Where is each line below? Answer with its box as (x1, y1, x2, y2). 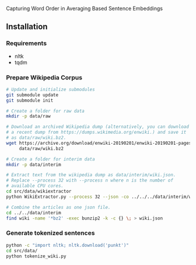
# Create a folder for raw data (6, 108, 85, 114)
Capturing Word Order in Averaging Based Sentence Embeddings (6, 5, 163, 12)
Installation (6, 22, 48, 32)
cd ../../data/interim (6, 210, 61, 215)
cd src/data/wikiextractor (6, 189, 72, 194)
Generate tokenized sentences (6, 229, 95, 237)
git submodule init (6, 97, 54, 103)
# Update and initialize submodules (6, 86, 95, 92)
